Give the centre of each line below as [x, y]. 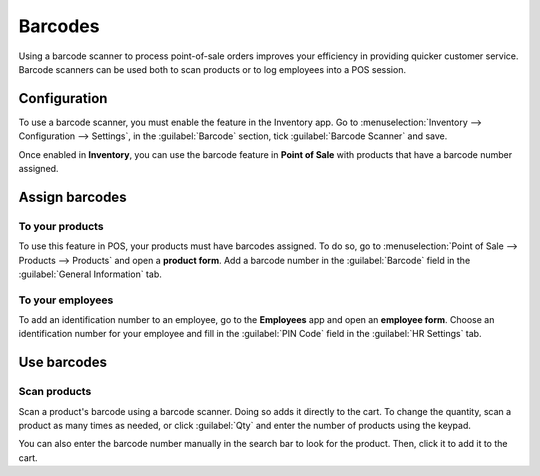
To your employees [66, 300]
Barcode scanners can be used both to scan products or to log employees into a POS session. [212, 69]
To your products [61, 226]
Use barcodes [63, 362]
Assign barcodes [72, 196]
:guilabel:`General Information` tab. [90, 274]
